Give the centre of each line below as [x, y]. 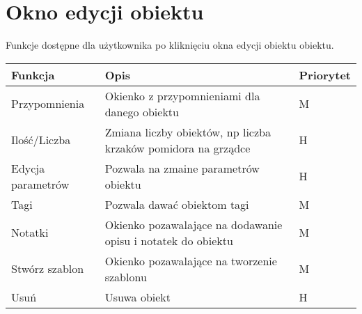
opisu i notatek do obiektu [169, 240]
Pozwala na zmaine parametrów [182, 168]
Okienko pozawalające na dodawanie [194, 224]
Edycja [28, 168]
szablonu [126, 276]
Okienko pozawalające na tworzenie [191, 260]
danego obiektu [142, 111]
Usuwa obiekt [138, 297]
